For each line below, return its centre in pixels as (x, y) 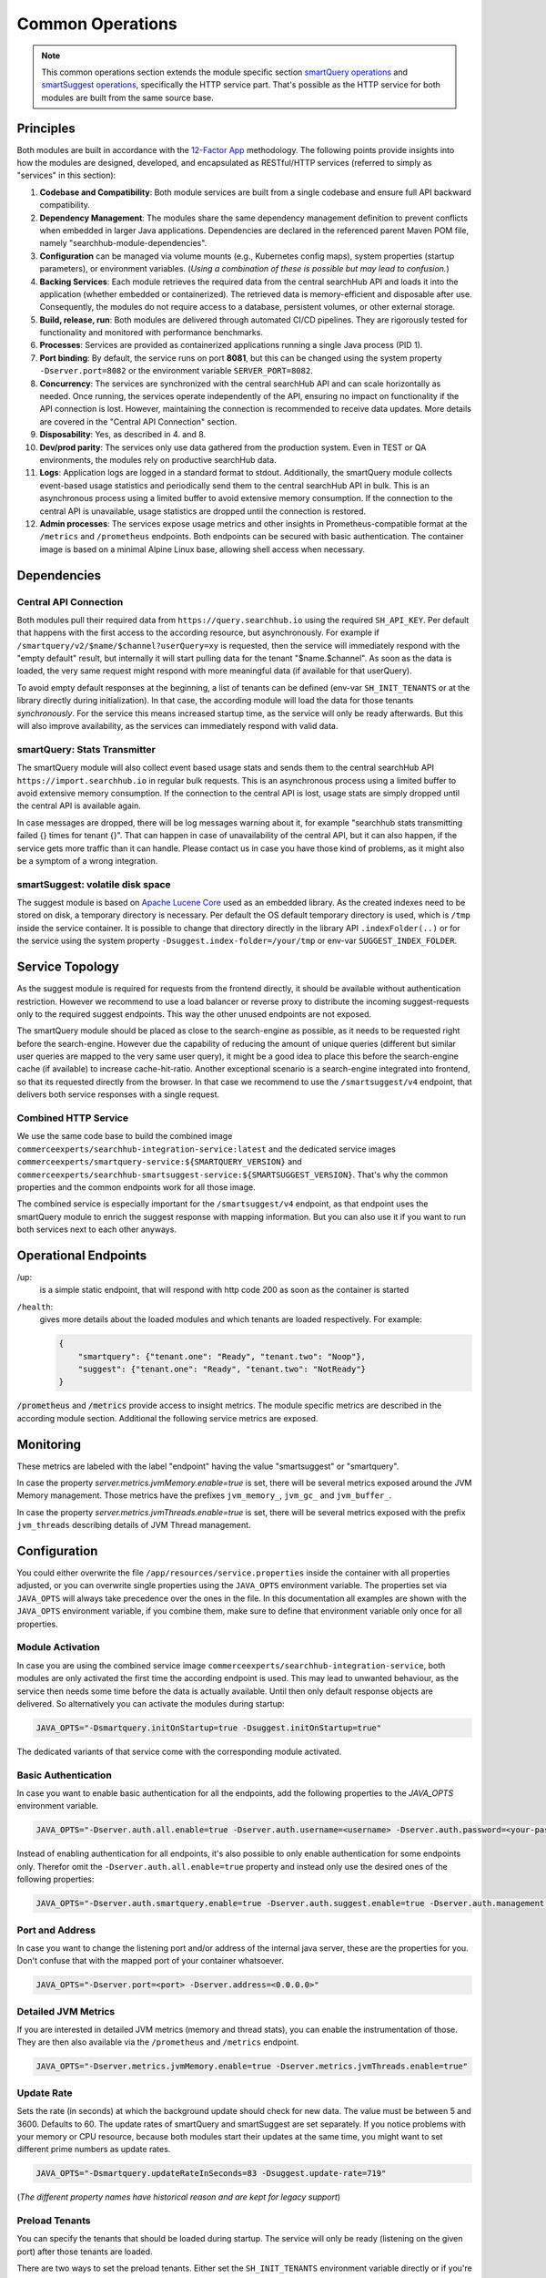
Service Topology (68, 967)
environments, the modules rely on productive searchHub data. (158, 460)
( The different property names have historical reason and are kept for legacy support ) (179, 2197)
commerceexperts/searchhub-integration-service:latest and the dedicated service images (206, 1149)
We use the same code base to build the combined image (125, 1136)
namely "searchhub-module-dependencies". (123, 243)
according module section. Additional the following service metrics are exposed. (167, 1418)
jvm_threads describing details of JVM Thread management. (134, 1525)
